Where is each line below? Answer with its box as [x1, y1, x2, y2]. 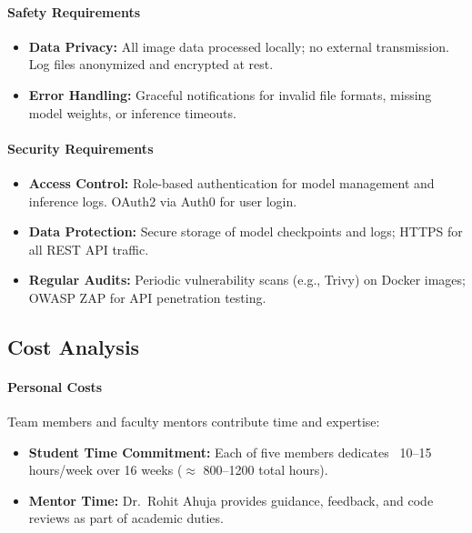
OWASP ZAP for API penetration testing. [28, 287, 266, 307]
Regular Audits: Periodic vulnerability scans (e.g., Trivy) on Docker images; [28, 270, 466, 289]
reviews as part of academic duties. [28, 508, 224, 528]
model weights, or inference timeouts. [28, 103, 236, 122]
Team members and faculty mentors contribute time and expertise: [7, 412, 380, 431]
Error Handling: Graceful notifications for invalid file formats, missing [28, 85, 432, 104]
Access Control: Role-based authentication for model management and [28, 173, 435, 192]
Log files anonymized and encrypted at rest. [28, 55, 274, 74]
